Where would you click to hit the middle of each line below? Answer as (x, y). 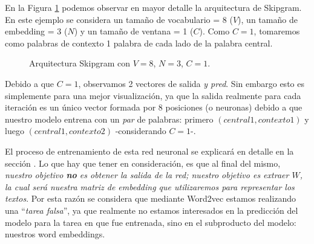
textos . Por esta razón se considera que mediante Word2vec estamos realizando (151, 198)
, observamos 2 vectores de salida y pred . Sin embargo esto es (191, 83)
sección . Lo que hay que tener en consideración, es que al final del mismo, (143, 163)
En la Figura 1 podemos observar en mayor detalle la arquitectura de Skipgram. (153, 7)
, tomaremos (277, 31)
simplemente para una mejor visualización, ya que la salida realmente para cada (153, 95)
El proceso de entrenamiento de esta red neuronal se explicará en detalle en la (149, 151)
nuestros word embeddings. (55, 234)
